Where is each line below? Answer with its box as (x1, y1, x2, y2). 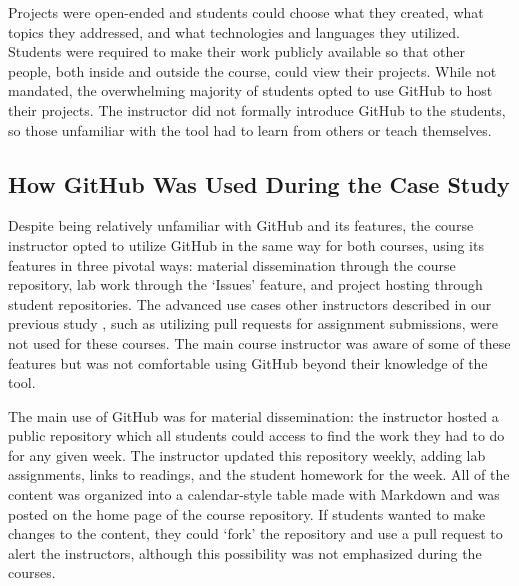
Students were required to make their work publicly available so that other (8, 41, 465, 62)
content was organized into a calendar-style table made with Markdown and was (8, 484, 500, 505)
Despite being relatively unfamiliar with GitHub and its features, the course (8, 215, 474, 236)
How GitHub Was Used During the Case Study (8, 168, 510, 199)
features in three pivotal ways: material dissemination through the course (8, 254, 456, 275)
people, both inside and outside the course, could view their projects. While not (8, 60, 497, 81)
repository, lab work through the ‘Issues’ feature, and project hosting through (8, 274, 483, 295)
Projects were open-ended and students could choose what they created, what (8, 2, 484, 22)
